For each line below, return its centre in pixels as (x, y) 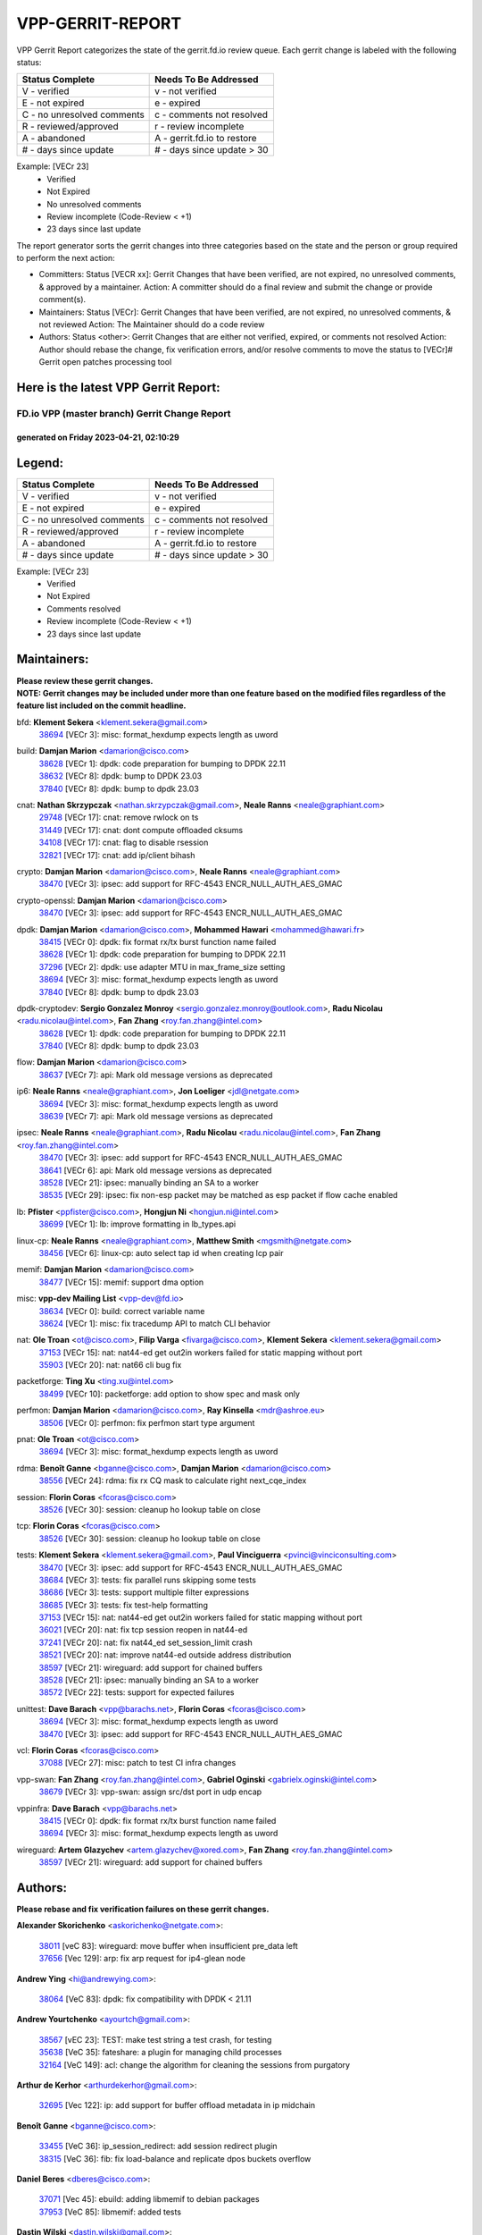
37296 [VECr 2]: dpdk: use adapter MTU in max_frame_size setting (162, 966)
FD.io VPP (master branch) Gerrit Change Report (124, 413)
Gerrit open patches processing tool (105, 362)
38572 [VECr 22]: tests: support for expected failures (137, 1692)
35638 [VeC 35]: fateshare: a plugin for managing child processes (161, 2053)
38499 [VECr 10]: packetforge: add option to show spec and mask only (170, 1394)
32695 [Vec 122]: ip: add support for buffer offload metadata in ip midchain (177, 2105)
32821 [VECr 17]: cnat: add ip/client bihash (117, 855)
